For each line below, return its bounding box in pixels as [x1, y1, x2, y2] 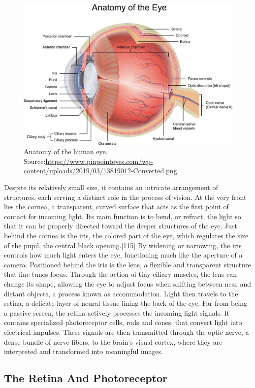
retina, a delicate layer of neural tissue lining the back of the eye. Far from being [4, 298, 248, 308]
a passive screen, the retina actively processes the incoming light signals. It [4, 307, 230, 318]
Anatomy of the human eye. [24, 146, 108, 157]
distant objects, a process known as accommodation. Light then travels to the [4, 288, 238, 298]
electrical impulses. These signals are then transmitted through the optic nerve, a [4, 326, 249, 337]
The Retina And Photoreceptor [4, 370, 168, 386]
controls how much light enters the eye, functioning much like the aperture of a [4, 250, 243, 260]
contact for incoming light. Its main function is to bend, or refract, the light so [4, 211, 241, 221]
